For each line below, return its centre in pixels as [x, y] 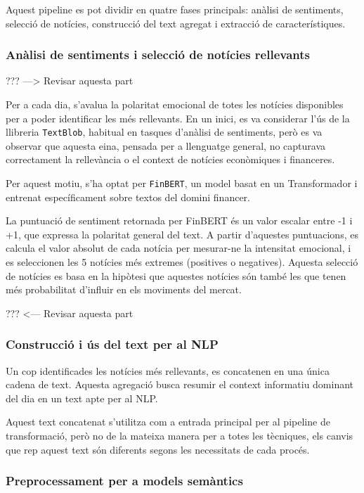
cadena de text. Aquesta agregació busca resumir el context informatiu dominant [180, 384]
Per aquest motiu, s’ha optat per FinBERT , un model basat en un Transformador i [182, 183]
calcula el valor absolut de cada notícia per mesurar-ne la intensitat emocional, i [178, 248]
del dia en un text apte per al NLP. [82, 398]
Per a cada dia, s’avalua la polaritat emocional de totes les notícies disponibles [175, 104]
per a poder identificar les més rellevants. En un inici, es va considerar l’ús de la [178, 118]
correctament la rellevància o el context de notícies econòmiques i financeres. [170, 159]
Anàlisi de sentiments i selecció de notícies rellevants [158, 55]
